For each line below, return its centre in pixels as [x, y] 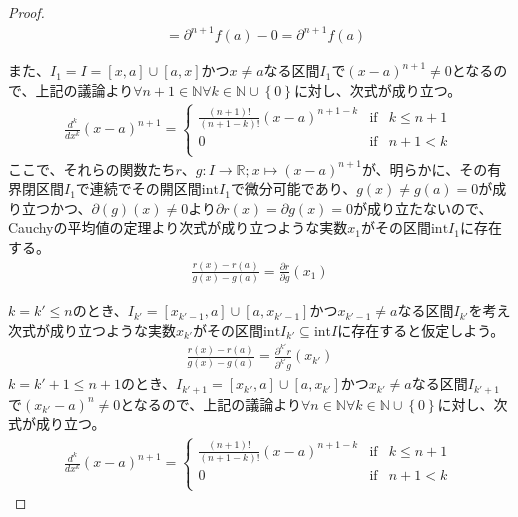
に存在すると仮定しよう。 [421, 329]
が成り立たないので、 [423, 207]
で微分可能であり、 [293, 188]
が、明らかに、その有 [431, 168]
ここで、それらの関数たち [92, 168]
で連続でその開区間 [138, 188]
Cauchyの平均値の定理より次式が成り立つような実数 [178, 227]
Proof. [26, 12]
